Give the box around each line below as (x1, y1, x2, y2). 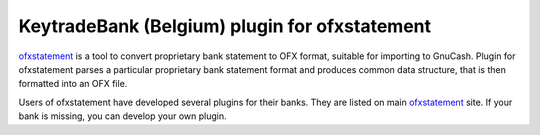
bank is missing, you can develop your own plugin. (18, 110, 227, 122)
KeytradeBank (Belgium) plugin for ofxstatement (18, 15, 432, 37)
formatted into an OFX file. (18, 78, 128, 90)
